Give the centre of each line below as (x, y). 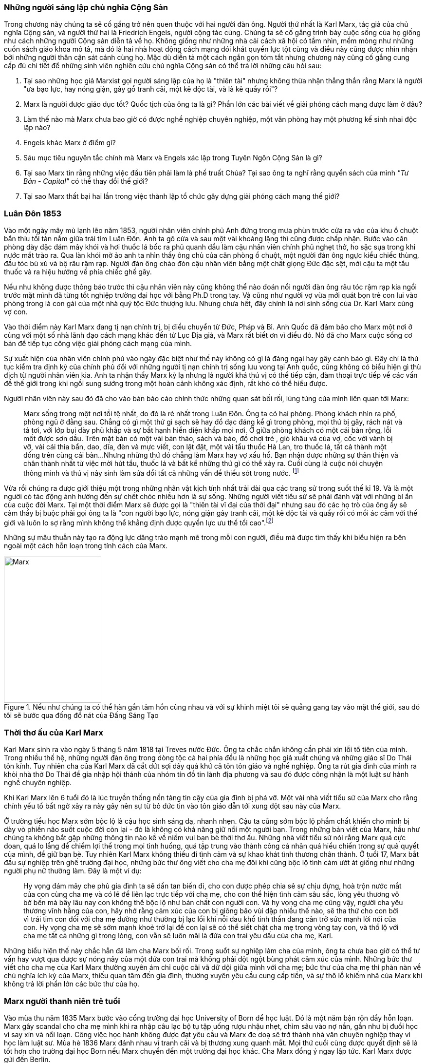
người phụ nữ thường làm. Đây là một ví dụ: (73, 871)
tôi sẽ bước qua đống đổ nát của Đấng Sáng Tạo (81, 715)
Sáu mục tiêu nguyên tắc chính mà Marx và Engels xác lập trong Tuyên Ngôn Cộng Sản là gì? (173, 158)
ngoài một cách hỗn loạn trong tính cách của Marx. (86, 546)
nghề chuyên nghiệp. (38, 783)
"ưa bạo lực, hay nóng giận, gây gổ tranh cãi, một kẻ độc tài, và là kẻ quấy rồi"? (151, 89)
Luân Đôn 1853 (33, 213)
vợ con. (16, 312)
